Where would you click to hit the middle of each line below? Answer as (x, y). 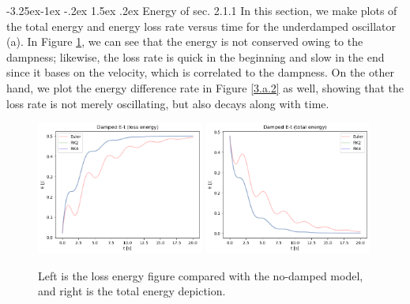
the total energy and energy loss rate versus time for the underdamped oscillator (201, 26)
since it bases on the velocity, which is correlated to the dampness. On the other (200, 72)
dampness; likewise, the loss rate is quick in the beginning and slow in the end (196, 56)
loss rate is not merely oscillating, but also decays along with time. (168, 103)
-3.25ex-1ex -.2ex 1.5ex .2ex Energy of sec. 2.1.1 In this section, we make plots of (202, 10)
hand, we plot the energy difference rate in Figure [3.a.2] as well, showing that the (205, 87)
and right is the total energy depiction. (132, 291)
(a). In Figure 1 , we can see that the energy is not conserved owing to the (185, 41)
